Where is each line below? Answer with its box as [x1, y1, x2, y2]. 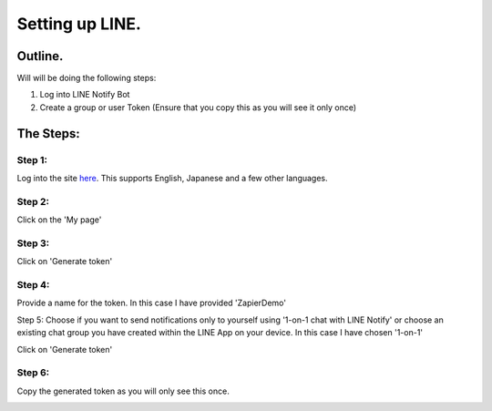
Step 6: [16, 366, 50, 379]
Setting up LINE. [16, 14, 141, 34]
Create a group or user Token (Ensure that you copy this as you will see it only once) [39, 101, 357, 113]
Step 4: [16, 279, 50, 292]
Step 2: [16, 195, 50, 208]
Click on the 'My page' [16, 214, 102, 225]
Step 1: [16, 153, 47, 166]
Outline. [16, 48, 64, 64]
